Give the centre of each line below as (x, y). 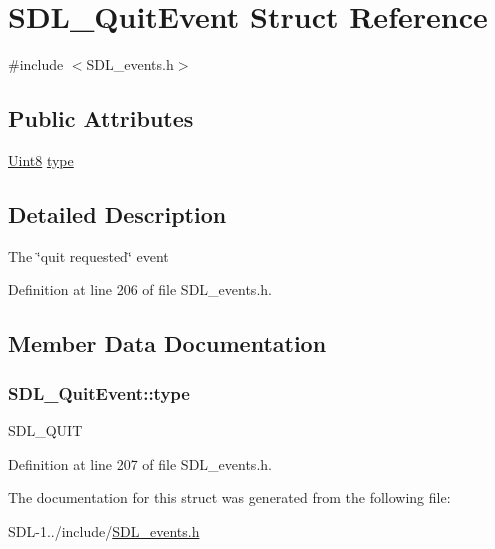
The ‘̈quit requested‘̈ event (88, 255)
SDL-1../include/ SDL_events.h (104, 530)
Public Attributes (101, 118)
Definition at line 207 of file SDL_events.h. (140, 463)
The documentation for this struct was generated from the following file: (229, 497)
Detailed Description (117, 213)
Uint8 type (41, 159)
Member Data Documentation (167, 343)
